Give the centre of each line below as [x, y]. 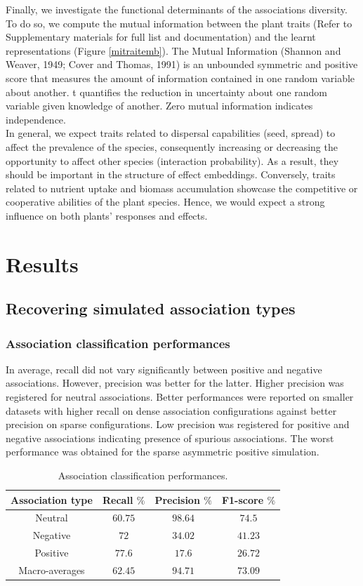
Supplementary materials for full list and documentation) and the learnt [161, 37]
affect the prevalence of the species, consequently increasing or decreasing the [172, 146]
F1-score [243, 499]
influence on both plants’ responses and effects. [107, 215]
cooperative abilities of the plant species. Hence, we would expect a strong [165, 202]
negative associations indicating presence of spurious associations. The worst [170, 438]
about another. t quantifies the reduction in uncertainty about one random [167, 92]
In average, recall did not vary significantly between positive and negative [164, 369]
